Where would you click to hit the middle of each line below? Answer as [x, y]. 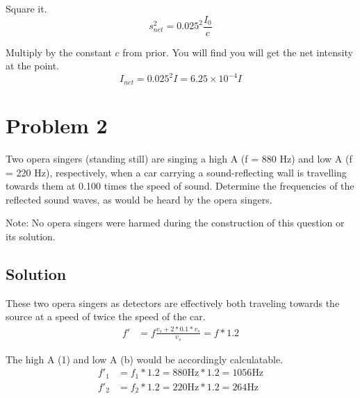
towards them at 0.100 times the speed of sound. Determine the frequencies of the [180, 186]
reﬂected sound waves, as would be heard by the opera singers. [139, 199]
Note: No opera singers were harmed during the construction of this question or [175, 223]
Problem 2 [57, 125]
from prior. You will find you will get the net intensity [238, 52]
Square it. [26, 8]
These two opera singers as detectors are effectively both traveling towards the [173, 302]
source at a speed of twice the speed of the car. [106, 316]
